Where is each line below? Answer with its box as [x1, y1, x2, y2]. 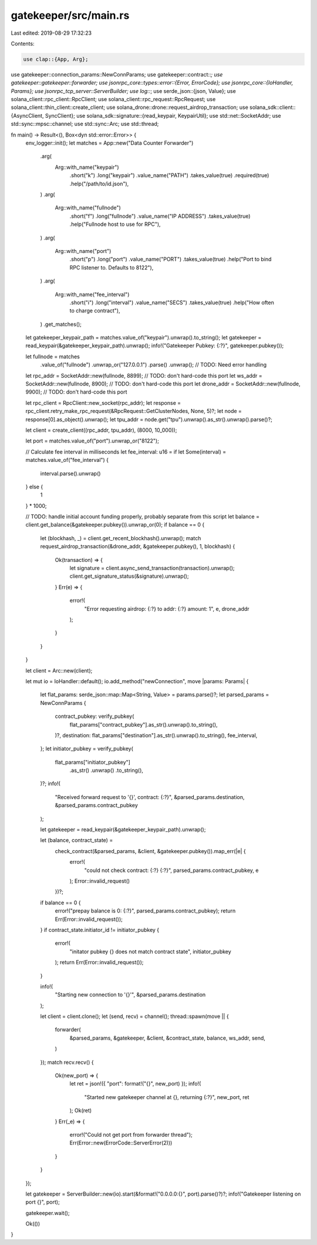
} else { [25, 483, 43, 490]
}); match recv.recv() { [40, 1058, 94, 1066]
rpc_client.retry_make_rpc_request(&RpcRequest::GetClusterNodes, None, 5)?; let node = [25, 408, 242, 415]
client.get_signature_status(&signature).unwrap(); [69, 572, 189, 580]
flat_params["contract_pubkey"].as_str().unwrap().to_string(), [69, 721, 218, 728]
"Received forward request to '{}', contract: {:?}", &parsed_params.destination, [55, 793, 245, 800]
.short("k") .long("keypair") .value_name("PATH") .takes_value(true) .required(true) [69, 172, 269, 179]
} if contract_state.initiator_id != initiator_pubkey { [40, 926, 160, 933]
